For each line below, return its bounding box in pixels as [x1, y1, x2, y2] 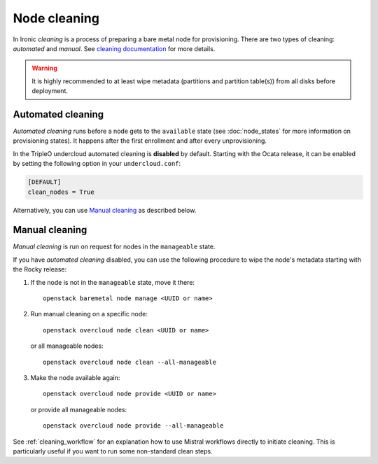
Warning [31, 64, 57, 73]
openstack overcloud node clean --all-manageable [43, 358, 217, 366]
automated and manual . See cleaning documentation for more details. [13, 44, 216, 52]
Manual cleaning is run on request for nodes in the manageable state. [13, 242, 216, 251]
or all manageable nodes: [30, 342, 104, 350]
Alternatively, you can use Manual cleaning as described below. [13, 206, 197, 214]
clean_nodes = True [27, 188, 94, 196]
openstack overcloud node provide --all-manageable [43, 422, 224, 430]
